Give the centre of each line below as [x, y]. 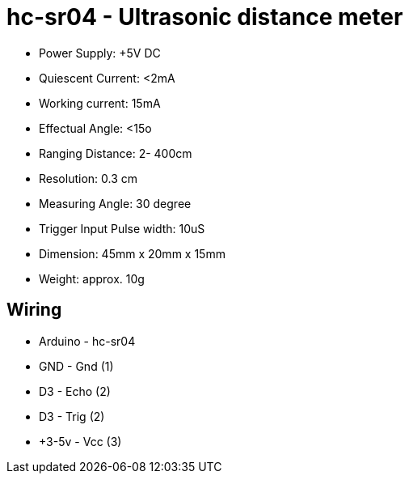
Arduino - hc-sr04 [87, 341]
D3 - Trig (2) [72, 416]
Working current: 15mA [100, 103]
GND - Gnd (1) [76, 366]
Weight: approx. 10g [92, 278]
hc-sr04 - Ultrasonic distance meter [205, 17]
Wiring [34, 310]
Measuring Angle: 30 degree [115, 203]
